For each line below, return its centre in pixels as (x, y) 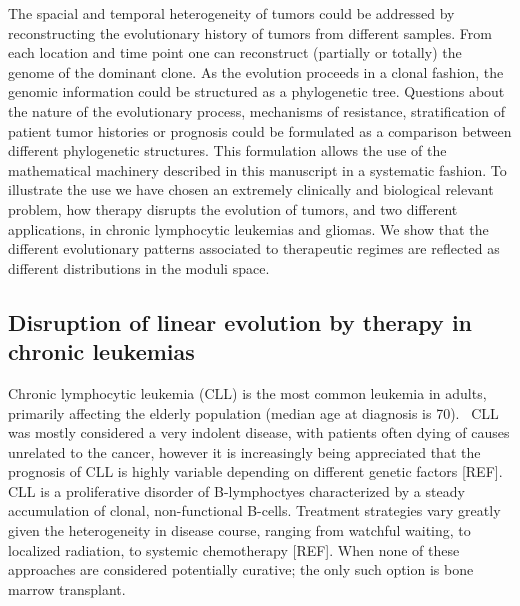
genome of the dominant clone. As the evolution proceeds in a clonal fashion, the (256, 71)
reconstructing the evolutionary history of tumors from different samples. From (250, 32)
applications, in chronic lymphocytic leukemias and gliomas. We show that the (248, 228)
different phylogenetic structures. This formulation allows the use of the (227, 150)
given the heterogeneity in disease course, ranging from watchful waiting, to (239, 530)
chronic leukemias (101, 351)
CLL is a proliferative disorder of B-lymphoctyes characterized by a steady (236, 490)
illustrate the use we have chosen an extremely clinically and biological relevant (251, 189)
